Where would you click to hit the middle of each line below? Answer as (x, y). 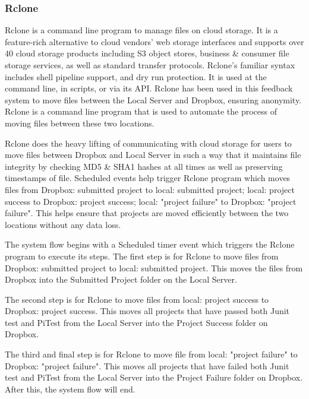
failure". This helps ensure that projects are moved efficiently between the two (147, 213)
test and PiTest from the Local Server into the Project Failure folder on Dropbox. (154, 377)
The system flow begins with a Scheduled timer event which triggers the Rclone (150, 244)
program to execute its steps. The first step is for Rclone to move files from (142, 256)
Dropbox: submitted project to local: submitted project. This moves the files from (154, 267)
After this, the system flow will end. (70, 389)
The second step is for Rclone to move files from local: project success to (137, 299)
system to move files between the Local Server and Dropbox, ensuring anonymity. (153, 99)
